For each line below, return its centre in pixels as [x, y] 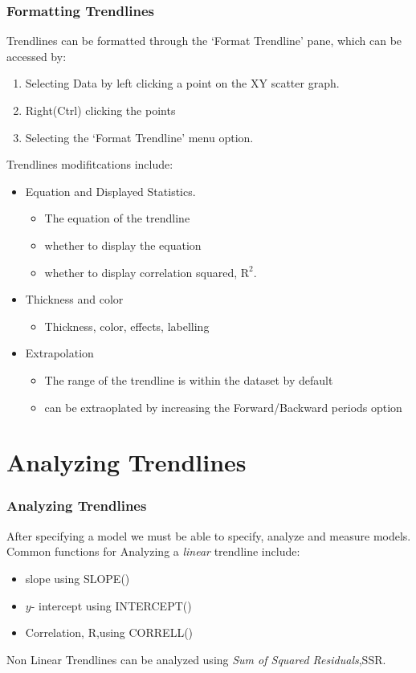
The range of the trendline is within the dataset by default [189, 379]
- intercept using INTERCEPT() [111, 605]
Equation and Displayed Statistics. [110, 191]
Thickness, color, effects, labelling [127, 326]
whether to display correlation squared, [141, 272]
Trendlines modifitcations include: [90, 164]
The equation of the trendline [117, 218]
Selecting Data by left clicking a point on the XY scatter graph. [182, 83]
